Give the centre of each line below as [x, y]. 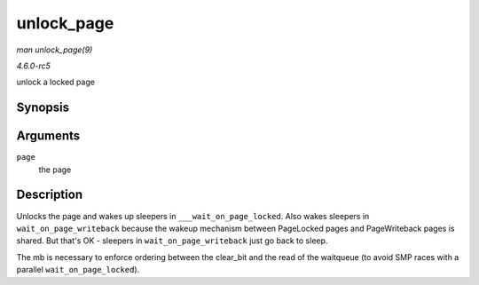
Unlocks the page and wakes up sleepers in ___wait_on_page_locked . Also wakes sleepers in [193, 216]
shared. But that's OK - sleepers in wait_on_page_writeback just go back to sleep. [172, 241]
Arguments [48, 136]
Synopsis [43, 108]
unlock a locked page [55, 82]
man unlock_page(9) [55, 50]
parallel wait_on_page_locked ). [78, 270]
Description [50, 195]
